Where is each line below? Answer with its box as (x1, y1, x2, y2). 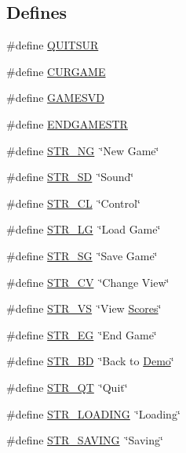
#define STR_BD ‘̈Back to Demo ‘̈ (6, 353, 174, 369)
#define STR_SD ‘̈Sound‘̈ (6, 169, 134, 185)
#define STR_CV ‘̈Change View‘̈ (6, 274, 170, 290)
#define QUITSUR (6, 37, 99, 53)
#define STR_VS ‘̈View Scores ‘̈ (6, 300, 162, 317)
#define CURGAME (6, 63, 106, 79)
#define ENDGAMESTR (6, 115, 128, 132)
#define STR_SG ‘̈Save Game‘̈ (6, 247, 158, 263)
